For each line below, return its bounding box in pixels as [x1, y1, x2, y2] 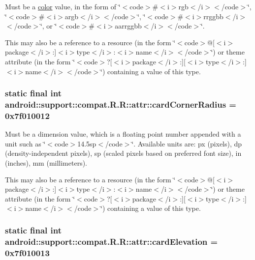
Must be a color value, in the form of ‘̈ [5, 1, 121, 11]
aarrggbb [115, 21, 142, 31]
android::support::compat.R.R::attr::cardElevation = [5, 235, 218, 247]
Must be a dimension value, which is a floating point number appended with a [5, 129, 241, 139]
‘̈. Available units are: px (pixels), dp [131, 138, 242, 148]
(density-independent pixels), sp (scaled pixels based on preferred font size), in [5, 148, 242, 158]
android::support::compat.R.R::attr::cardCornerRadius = [5, 98, 236, 110]
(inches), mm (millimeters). [5, 158, 88, 168]
